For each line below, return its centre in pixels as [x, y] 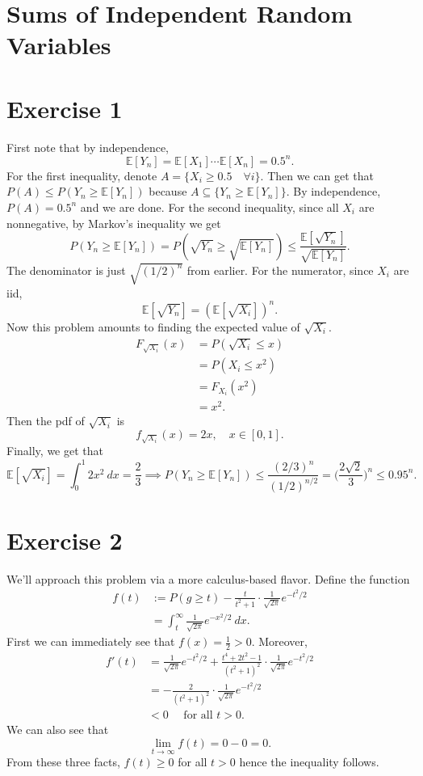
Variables [59, 45]
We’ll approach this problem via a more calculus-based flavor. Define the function [208, 578]
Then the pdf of [46, 421]
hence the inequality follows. [309, 762]
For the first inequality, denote [82, 175]
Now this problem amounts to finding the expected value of [153, 326]
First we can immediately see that [91, 641]
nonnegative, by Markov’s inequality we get [114, 223]
